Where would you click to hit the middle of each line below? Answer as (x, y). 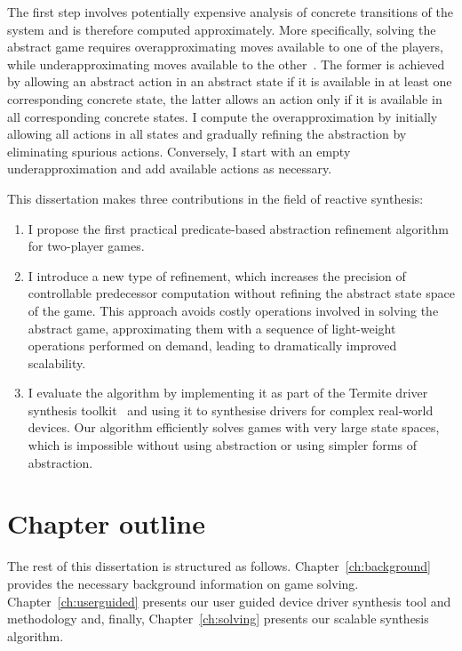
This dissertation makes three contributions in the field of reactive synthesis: (215, 198)
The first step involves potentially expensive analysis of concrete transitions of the (230, 12)
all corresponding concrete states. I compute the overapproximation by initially (223, 116)
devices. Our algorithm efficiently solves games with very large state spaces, (234, 427)
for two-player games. (86, 246)
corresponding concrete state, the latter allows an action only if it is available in (225, 98)
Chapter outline (106, 523)
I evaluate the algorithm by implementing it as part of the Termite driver (228, 393)
